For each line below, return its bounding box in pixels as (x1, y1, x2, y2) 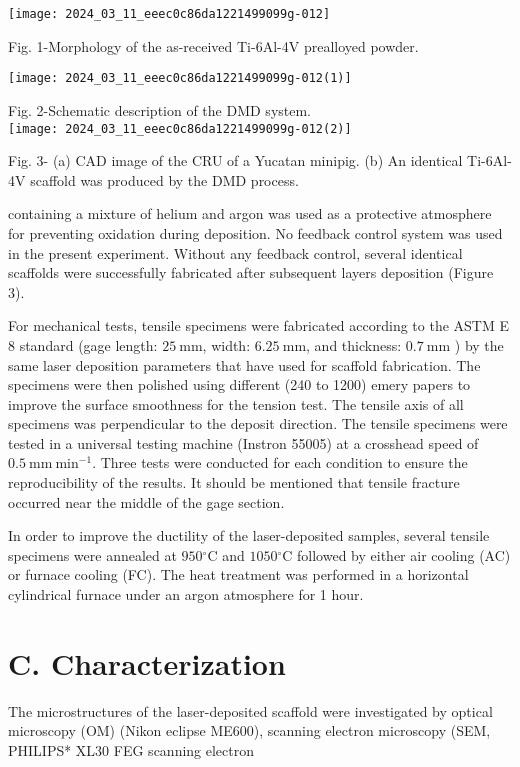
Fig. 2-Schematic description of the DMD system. (8, 99, 312, 120)
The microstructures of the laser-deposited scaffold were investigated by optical (8, 700, 493, 721)
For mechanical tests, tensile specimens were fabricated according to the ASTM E (8, 315, 509, 336)
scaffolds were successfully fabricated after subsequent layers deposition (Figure (8, 262, 494, 283)
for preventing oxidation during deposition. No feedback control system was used (8, 222, 503, 243)
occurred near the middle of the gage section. (8, 491, 285, 512)
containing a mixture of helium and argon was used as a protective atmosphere (8, 203, 492, 224)
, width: (202, 334, 251, 355)
